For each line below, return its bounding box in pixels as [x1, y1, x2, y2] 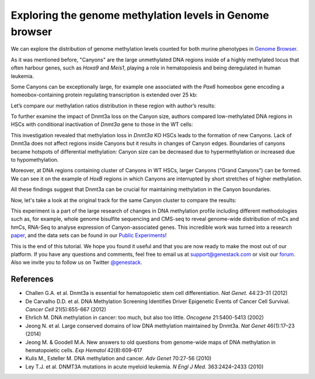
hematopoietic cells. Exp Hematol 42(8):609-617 [25, 346, 142, 353]
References [10, 274, 54, 284]
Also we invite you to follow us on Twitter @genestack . [10, 259, 142, 266]
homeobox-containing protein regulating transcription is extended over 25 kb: [10, 91, 198, 99]
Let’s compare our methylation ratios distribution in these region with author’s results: [10, 102, 216, 109]
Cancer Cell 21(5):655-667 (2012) [25, 306, 106, 313]
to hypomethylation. [10, 157, 59, 164]
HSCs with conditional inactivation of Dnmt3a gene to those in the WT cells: [10, 121, 194, 128]
